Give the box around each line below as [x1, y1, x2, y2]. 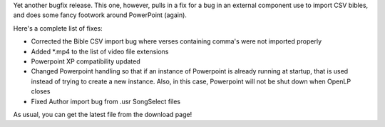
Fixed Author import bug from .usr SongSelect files [31, 97, 181, 106]
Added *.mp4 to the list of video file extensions [31, 47, 169, 56]
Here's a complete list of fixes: [13, 24, 103, 32]
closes [31, 87, 51, 96]
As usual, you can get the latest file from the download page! [13, 110, 192, 118]
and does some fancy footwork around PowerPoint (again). [13, 11, 187, 19]
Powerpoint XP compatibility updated [31, 57, 140, 66]
